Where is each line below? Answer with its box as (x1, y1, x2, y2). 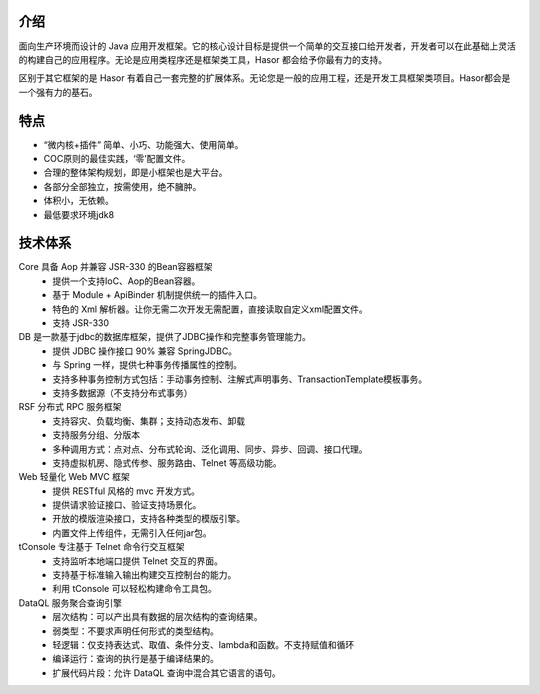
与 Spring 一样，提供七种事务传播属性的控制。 (52, 359, 243, 371)
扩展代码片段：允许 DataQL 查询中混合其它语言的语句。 (52, 666, 281, 679)
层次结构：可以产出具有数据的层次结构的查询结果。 (52, 611, 263, 623)
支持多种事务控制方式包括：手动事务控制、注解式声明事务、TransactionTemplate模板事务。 (52, 373, 428, 385)
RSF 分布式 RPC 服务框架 (18, 401, 122, 413)
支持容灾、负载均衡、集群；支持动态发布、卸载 (52, 415, 245, 427)
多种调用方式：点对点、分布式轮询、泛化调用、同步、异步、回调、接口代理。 (52, 443, 368, 455)
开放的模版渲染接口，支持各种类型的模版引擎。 (52, 513, 245, 525)
